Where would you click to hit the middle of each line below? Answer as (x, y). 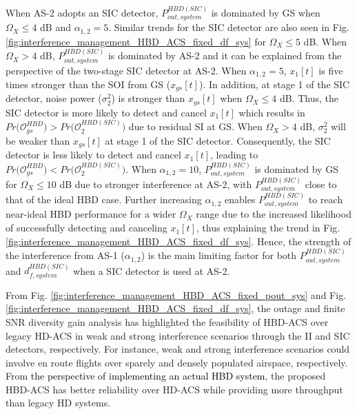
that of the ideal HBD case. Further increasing (104, 199)
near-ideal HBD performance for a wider (91, 214)
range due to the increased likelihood (274, 214)
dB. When (325, 41)
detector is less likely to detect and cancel (93, 155)
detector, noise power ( (54, 98)
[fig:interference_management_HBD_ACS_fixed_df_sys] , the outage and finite (175, 308)
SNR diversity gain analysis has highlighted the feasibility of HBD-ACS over (167, 321)
